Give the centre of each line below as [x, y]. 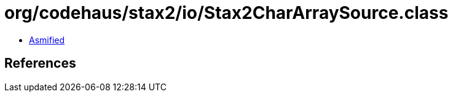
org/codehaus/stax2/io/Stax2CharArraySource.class [226, 13]
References [40, 63]
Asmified [47, 40]
